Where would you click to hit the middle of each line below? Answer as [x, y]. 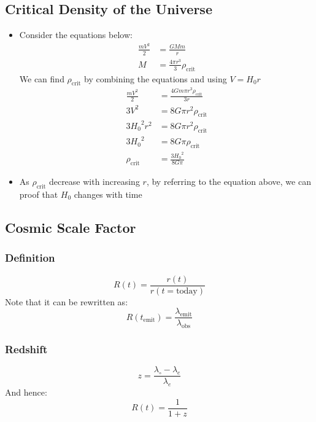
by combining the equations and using [156, 78]
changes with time [108, 194]
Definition [30, 258]
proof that [39, 194]
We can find [42, 78]
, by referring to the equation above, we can [229, 182]
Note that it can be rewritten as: [67, 301]
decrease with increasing [94, 182]
